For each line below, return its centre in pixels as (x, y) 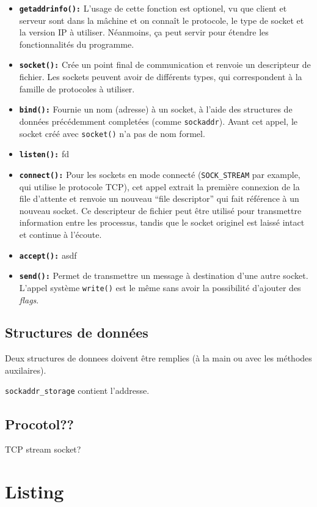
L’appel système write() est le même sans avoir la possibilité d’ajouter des (160, 287)
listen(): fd (44, 154)
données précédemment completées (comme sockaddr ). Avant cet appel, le (158, 121)
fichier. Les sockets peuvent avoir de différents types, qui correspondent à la (161, 77)
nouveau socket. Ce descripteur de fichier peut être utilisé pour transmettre (160, 210)
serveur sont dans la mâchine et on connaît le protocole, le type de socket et (162, 20)
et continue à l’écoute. (60, 234)
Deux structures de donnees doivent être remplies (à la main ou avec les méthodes (158, 358)
